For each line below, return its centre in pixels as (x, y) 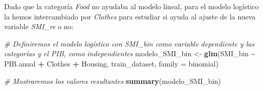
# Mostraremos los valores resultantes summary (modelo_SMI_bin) (113, 81)
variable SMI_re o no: (39, 26)
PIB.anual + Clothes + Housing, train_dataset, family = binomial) (111, 63)
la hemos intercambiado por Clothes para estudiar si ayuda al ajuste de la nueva (130, 16)
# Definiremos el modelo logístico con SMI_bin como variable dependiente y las (129, 43)
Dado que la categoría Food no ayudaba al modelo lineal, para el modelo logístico (131, 6)
